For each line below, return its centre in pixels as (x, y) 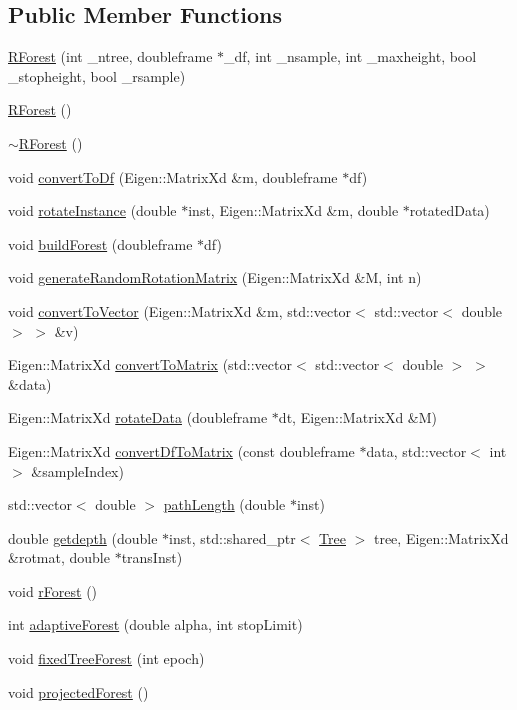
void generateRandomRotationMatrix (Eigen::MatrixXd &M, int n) (215, 277)
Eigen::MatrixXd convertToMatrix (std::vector (150, 364)
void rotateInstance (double (92, 210)
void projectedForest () (78, 691)
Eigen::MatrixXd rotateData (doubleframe (138, 417)
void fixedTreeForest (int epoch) (106, 658)
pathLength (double (224, 504)
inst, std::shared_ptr (232, 537)
